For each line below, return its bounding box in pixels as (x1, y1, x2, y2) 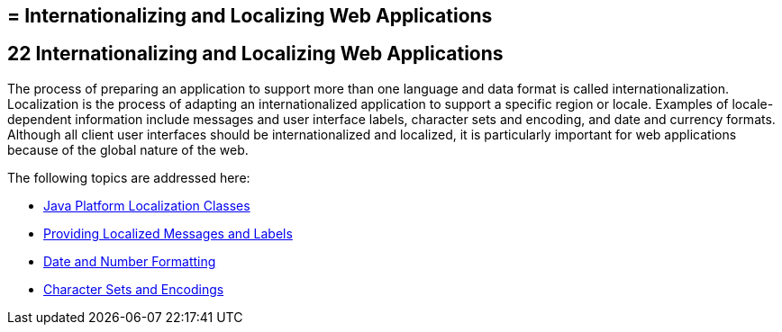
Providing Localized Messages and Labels (43, 225, 293, 241)
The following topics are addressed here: (7, 169, 250, 185)
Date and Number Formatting (43, 253, 216, 269)
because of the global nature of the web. (7, 141, 249, 157)
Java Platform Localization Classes (43, 197, 250, 213)
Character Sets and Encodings (43, 281, 224, 297)
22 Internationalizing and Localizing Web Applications (7, 42, 504, 66)
